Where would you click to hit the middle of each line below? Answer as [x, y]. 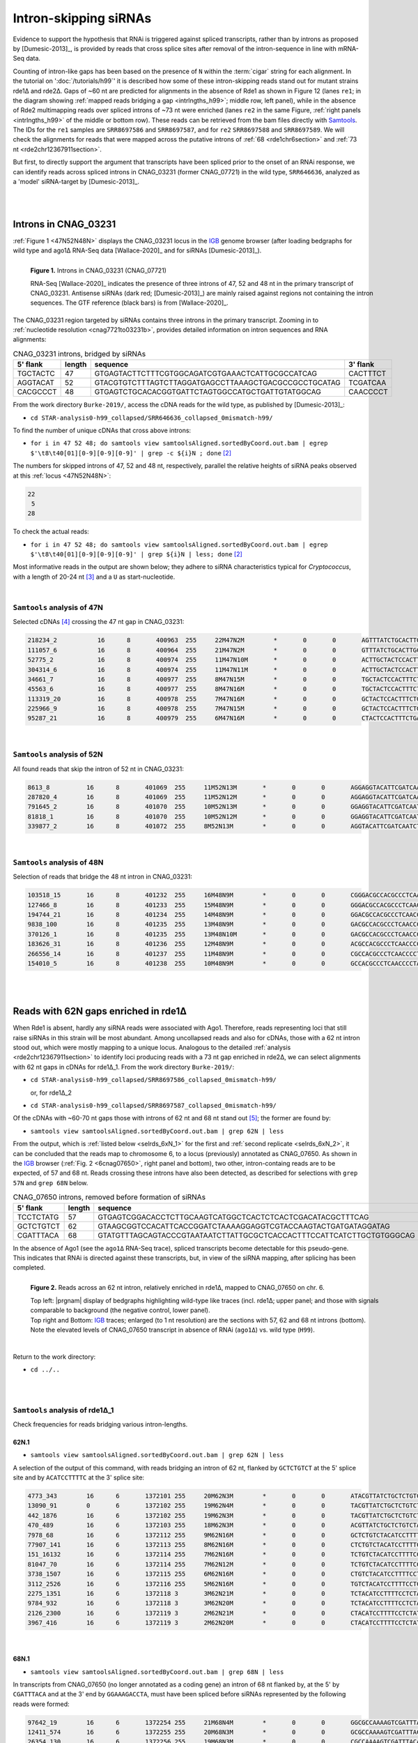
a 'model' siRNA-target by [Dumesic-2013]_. [76, 182]
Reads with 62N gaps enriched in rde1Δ [100, 1011]
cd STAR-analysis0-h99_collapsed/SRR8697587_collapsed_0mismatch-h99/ [153, 1106]
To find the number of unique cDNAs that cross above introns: [102, 430]
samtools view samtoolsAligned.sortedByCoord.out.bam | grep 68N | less [157, 1672]
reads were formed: [41, 1704]
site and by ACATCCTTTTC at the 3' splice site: [79, 1477]
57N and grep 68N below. [51, 1182]
